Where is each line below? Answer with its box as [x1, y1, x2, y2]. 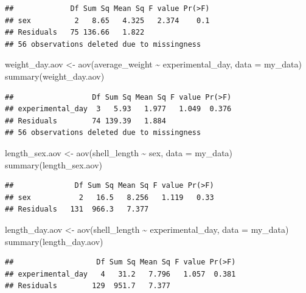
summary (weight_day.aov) [5, 69, 105, 82]
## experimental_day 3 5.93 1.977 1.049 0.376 [5, 105, 232, 114]
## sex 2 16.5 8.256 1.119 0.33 [5, 193, 214, 202]
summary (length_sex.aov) [5, 158, 103, 171]
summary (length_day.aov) [5, 235, 103, 247]
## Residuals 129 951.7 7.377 [5, 281, 171, 291]
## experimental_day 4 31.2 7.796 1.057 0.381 [5, 269, 236, 278]
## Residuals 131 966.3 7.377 [5, 205, 149, 214]
